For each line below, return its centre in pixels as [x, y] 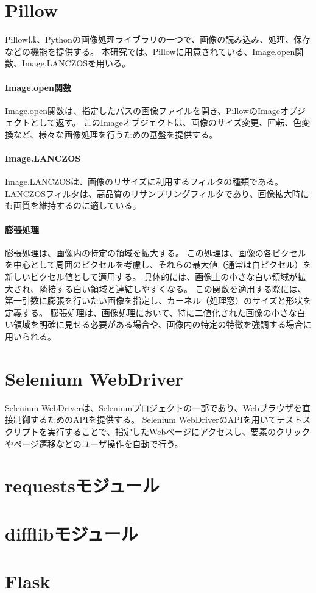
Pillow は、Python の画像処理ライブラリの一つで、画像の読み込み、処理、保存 [158, 39]
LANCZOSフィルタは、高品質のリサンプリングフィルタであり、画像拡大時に [157, 193]
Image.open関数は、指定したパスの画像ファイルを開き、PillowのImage [142, 110]
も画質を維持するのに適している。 [73, 205]
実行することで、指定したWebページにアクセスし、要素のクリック [179, 431]
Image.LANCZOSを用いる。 [76, 63]
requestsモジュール [82, 485]
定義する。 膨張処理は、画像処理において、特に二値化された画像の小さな [151, 312]
